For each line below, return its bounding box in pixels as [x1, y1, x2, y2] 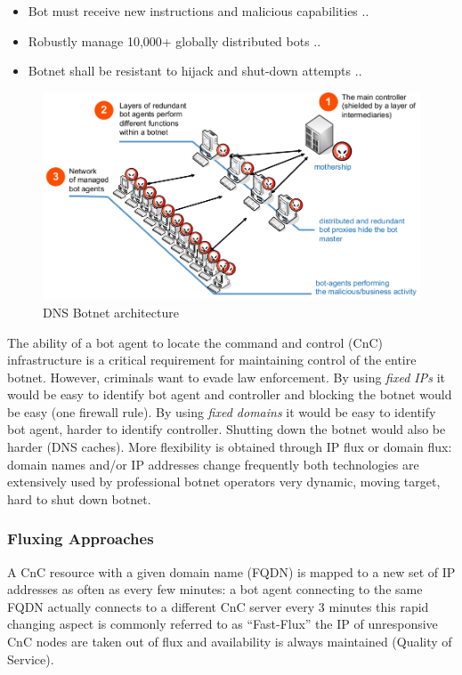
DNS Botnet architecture [43, 302, 179, 321]
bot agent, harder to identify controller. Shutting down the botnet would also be [7, 420, 446, 438]
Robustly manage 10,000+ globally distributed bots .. [28, 31, 321, 50]
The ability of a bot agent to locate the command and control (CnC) [7, 333, 383, 351]
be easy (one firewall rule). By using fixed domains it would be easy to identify [7, 402, 436, 421]
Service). [7, 649, 54, 668]
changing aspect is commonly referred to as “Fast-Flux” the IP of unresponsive [7, 615, 438, 633]
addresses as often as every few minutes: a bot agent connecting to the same [7, 580, 423, 599]
